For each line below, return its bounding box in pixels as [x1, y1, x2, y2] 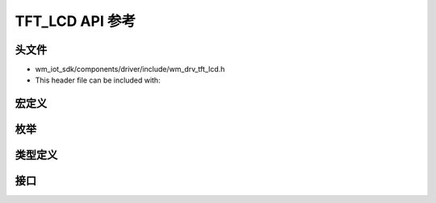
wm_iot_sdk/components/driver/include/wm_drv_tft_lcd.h [35, 65, 225, 74]
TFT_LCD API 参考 [15, 12, 136, 30]
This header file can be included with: [35, 75, 161, 85]
